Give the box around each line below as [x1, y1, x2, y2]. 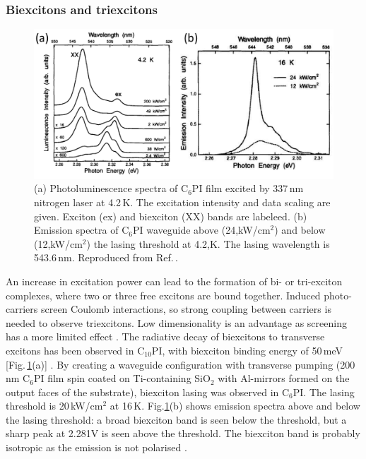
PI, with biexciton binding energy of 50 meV [151, 342, 343, 357]
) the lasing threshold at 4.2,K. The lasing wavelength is [86, 236, 330, 251]
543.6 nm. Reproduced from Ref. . [34, 250, 178, 265]
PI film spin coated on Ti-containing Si [33, 371, 203, 386]
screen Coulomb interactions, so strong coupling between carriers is [40, 302, 331, 316]
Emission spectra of [34, 222, 119, 237]
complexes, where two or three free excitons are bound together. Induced [6, 287, 321, 302]
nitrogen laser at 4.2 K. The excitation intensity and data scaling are [34, 194, 331, 209]
